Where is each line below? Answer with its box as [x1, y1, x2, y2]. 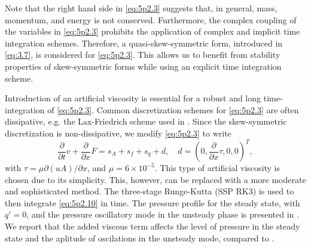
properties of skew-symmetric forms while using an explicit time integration [5, 60, 282, 72]
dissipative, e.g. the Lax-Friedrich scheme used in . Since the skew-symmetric [5, 115, 287, 128]
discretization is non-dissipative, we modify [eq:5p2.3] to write [5, 126, 231, 139]
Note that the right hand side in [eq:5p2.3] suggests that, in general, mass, [5, 2, 278, 14]
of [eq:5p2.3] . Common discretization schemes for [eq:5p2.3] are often [47, 103, 299, 116]
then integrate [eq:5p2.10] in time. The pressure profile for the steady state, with [5, 196, 300, 209]
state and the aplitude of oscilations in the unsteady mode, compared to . [5, 231, 275, 244]
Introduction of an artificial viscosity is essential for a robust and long [5, 92, 261, 104]
